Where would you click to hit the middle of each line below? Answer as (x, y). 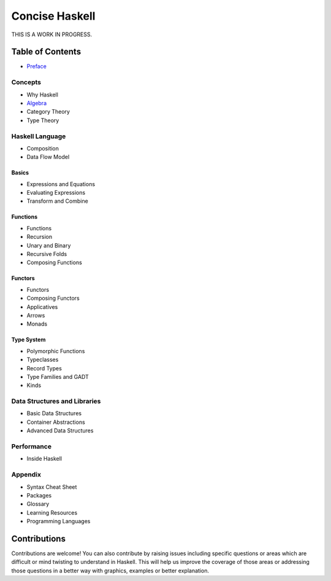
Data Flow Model (48, 157)
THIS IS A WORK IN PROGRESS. (52, 34)
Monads (37, 324)
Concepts (26, 82)
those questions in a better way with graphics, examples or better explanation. (110, 571)
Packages (39, 495)
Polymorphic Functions (56, 351)
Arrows (36, 315)
